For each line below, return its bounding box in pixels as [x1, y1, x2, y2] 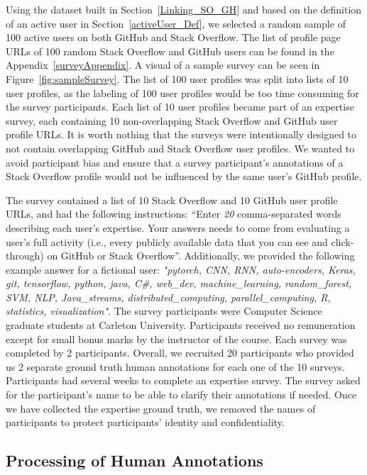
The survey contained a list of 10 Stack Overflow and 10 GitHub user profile [6, 192, 338, 207]
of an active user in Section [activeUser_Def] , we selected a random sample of [6, 16, 346, 30]
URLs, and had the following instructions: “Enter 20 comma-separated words [6, 206, 341, 221]
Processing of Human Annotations [6, 449, 263, 471]
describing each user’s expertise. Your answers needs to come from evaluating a [6, 220, 350, 235]
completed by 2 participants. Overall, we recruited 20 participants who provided [6, 345, 354, 360]
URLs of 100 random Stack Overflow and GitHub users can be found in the [6, 43, 334, 58]
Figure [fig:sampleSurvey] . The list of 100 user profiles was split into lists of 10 [6, 71, 349, 86]
